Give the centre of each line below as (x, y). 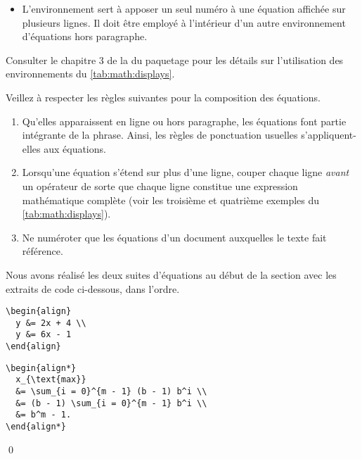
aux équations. (75, 148)
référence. (43, 251)
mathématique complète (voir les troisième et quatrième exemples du (171, 200)
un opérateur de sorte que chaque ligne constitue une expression (160, 186)
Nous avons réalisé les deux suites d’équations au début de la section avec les (171, 274)
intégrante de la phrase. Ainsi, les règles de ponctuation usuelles (160, 135)
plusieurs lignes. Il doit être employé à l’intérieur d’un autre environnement (184, 22)
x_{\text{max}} (51, 380)
